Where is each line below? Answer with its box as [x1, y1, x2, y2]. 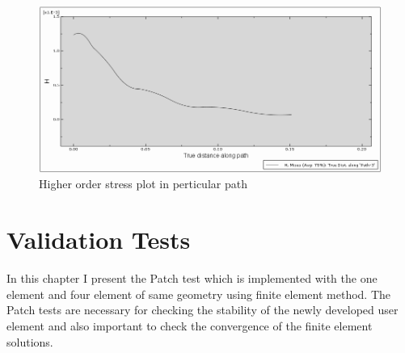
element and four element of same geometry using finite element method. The [6, 285, 391, 302]
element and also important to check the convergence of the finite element [6, 317, 373, 334]
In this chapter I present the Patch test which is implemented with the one [6, 270, 378, 287]
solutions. [6, 333, 53, 350]
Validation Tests [6, 223, 191, 256]
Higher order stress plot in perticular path [39, 175, 247, 192]
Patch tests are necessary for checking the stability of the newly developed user [6, 301, 399, 318]
